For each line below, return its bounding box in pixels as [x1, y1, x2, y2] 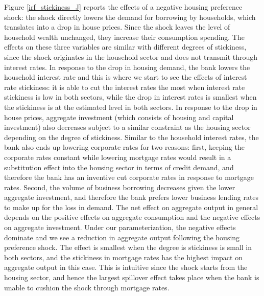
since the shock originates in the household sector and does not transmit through [4, 51, 258, 62]
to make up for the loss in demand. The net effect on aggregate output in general [4, 201, 258, 212]
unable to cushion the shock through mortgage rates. [4, 282, 170, 292]
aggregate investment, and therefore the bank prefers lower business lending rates [4, 192, 259, 202]
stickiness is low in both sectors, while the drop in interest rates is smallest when [4, 92, 257, 102]
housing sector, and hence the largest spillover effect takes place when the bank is [4, 272, 259, 283]
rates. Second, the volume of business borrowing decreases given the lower [4, 181, 235, 192]
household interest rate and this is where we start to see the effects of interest [4, 72, 247, 82]
